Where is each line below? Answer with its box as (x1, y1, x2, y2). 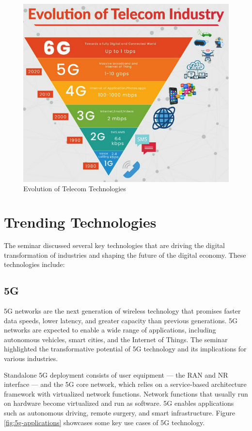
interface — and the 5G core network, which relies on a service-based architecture (4, 379, 247, 389)
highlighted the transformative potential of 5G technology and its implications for (4, 344, 247, 354)
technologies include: (4, 259, 65, 269)
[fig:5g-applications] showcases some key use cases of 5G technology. (4, 417, 205, 427)
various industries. (4, 353, 58, 364)
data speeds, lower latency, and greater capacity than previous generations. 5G (4, 315, 238, 325)
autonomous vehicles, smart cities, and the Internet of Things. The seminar (4, 334, 228, 344)
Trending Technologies (4, 212, 157, 232)
